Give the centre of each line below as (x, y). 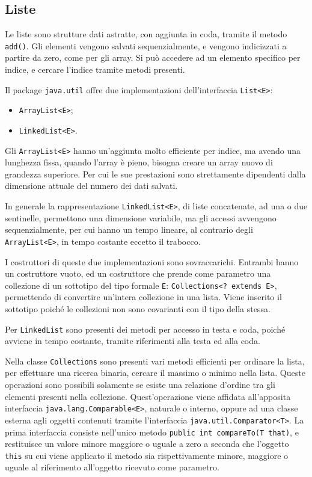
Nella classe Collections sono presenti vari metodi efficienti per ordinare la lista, (155, 361)
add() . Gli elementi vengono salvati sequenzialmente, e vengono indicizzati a (146, 45)
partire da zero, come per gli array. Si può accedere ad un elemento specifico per (153, 57)
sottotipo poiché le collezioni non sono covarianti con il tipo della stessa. (138, 308)
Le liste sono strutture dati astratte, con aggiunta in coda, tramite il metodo (146, 34)
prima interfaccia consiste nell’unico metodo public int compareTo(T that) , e (152, 432)
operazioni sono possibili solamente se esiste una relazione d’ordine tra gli (140, 385)
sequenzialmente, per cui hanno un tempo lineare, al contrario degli (129, 229)
